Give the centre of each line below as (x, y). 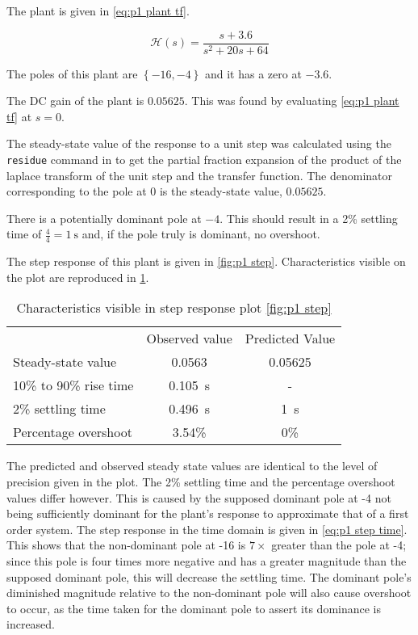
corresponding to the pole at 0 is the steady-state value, (144, 191)
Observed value (189, 339)
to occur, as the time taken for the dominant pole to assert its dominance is (194, 608)
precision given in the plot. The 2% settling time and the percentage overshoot (201, 482)
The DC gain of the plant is (75, 101)
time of (24, 234)
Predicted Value (290, 339)
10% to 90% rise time (73, 385)
